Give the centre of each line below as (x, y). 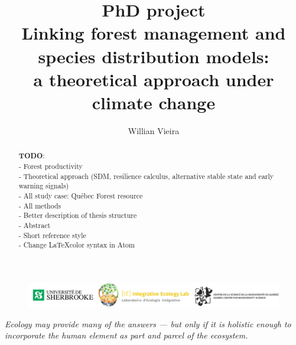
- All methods (40, 205)
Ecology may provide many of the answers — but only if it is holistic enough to (148, 323)
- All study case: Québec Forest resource (81, 195)
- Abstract (35, 225)
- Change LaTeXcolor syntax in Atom (77, 245)
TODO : (32, 156)
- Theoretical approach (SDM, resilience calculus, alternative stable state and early (146, 176)
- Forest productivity (51, 166)
